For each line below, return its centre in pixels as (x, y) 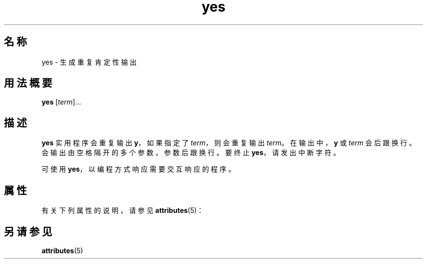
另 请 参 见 (28, 231)
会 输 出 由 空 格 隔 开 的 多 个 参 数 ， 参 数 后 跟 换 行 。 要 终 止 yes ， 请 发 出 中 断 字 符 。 (191, 153)
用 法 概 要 (28, 83)
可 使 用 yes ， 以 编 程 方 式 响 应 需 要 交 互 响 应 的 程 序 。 (138, 169)
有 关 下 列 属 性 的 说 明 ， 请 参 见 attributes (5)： (123, 210)
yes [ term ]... (61, 102)
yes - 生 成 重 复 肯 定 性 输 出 (89, 62)
